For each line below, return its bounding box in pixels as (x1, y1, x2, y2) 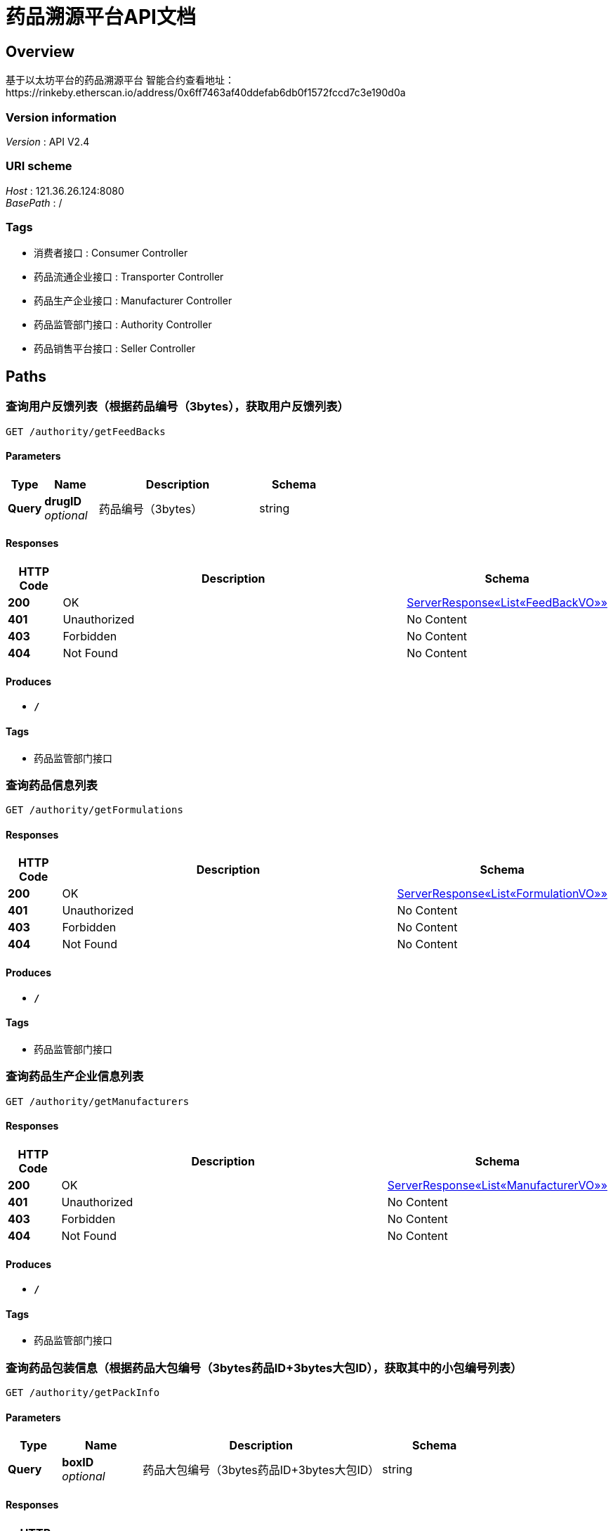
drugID (44, 493, 82, 508)
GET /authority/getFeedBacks (6, 425, 166, 437)
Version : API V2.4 (6, 135, 90, 148)
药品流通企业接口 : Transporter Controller (34, 271, 224, 283)
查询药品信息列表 (6, 777, 98, 792)
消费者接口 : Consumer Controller (34, 247, 188, 259)
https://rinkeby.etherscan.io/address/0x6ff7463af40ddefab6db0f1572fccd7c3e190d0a (6, 86, 406, 99)
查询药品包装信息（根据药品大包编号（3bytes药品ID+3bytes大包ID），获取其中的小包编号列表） (6, 1360, 522, 1375)
